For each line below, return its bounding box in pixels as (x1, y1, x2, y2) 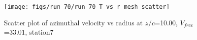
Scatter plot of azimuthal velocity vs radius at (4, 17, 143, 27)
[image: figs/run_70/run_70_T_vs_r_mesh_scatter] (4, 3, 170, 10)
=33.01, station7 (4, 27, 54, 37)
